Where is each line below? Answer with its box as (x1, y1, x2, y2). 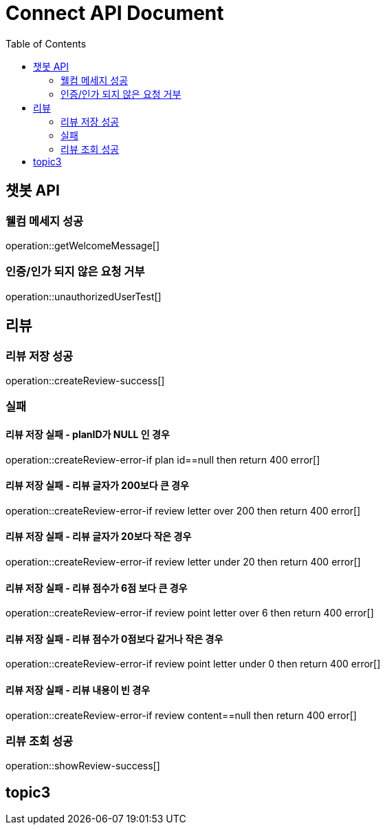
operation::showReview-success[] (5, 760, 160, 772)
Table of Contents (5, 37, 87, 50)
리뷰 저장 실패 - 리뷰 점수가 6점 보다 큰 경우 (5, 581, 188, 594)
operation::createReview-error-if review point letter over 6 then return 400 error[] (5, 607, 374, 619)
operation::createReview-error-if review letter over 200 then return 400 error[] (5, 504, 361, 517)
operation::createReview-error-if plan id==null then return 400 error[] (5, 453, 320, 466)
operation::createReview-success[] (5, 374, 165, 386)
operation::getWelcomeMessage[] (5, 239, 160, 251)
